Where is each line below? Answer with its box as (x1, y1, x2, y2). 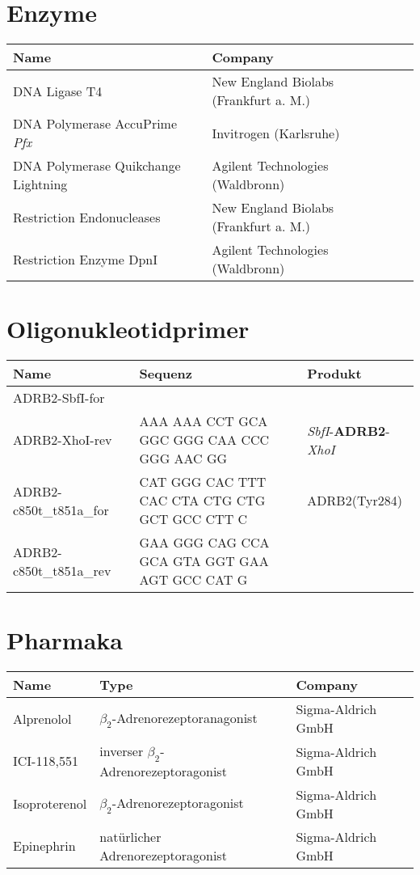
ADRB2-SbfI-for (13, 388, 105, 408)
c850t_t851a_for (13, 500, 109, 519)
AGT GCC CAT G (139, 570, 248, 590)
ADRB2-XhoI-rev (13, 430, 112, 450)
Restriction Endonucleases (13, 207, 161, 226)
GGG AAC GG (139, 449, 228, 468)
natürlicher (99, 826, 162, 846)
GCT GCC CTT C (139, 509, 248, 529)
